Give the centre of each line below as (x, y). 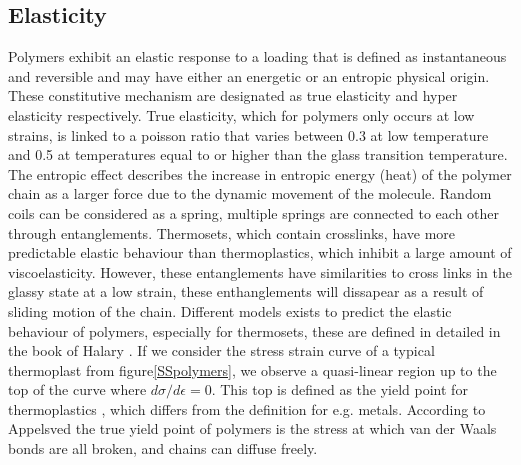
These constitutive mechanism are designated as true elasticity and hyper (233, 95)
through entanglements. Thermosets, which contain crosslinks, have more (232, 232)
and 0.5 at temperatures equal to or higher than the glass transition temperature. (258, 154)
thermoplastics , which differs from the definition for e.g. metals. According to (247, 408)
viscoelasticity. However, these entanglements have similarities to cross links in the (260, 271)
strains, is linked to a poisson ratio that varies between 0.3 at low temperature (248, 134)
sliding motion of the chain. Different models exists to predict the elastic (230, 310)
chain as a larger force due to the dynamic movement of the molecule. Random (250, 193)
